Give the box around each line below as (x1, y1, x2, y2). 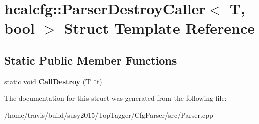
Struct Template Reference (64, 18, 255, 38)
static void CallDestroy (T (4, 76, 91, 86)
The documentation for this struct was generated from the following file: (4, 93, 227, 103)
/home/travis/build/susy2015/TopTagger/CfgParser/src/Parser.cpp (4, 109, 213, 120)
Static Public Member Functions (4, 52, 177, 68)
